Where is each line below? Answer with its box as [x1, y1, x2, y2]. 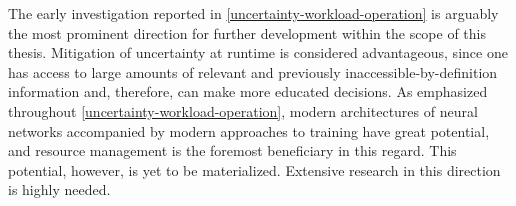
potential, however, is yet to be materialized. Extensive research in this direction [8, 159, 501, 180]
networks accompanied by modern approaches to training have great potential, [8, 120, 490, 141]
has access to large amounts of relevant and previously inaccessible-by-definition [8, 61, 498, 82]
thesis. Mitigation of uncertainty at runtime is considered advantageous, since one [8, 42, 508, 63]
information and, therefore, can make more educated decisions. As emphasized [8, 81, 488, 102]
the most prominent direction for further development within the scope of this [8, 22, 487, 43]
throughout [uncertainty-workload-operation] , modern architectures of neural [8, 100, 478, 121]
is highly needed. [8, 179, 111, 200]
